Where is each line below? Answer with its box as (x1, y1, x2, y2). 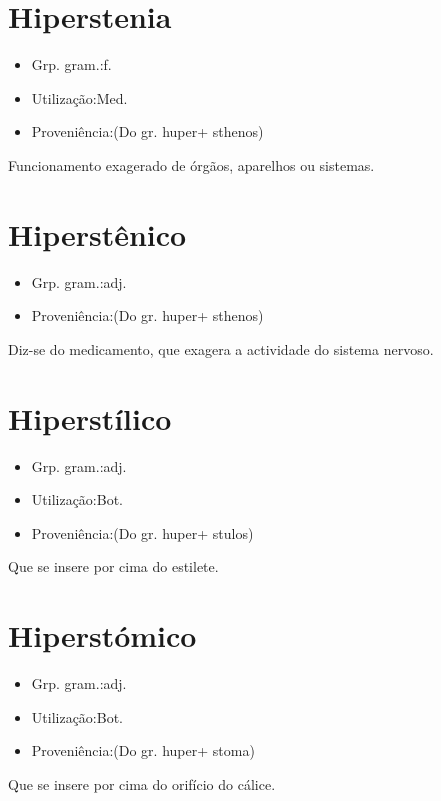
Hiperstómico (8, 615, 197, 656)
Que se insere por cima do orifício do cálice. (8, 773, 276, 794)
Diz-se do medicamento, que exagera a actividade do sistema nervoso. (8, 338, 434, 359)
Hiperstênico (8, 213, 187, 254)
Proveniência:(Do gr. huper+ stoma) (31, 740, 255, 761)
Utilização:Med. (31, 87, 128, 108)
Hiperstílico (8, 397, 172, 438)
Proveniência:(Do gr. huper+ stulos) (31, 522, 254, 543)
